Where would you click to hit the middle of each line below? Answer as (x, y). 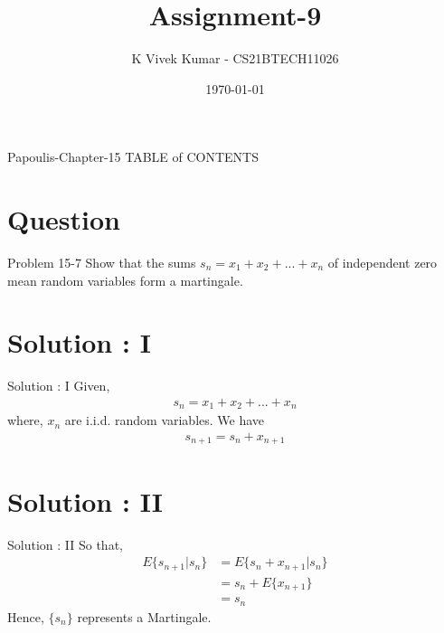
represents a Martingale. (144, 616)
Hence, (26, 616)
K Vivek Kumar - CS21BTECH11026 (235, 58)
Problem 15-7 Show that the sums (102, 263)
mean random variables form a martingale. (125, 280)
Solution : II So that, (65, 544)
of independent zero (383, 263)
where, (25, 420)
